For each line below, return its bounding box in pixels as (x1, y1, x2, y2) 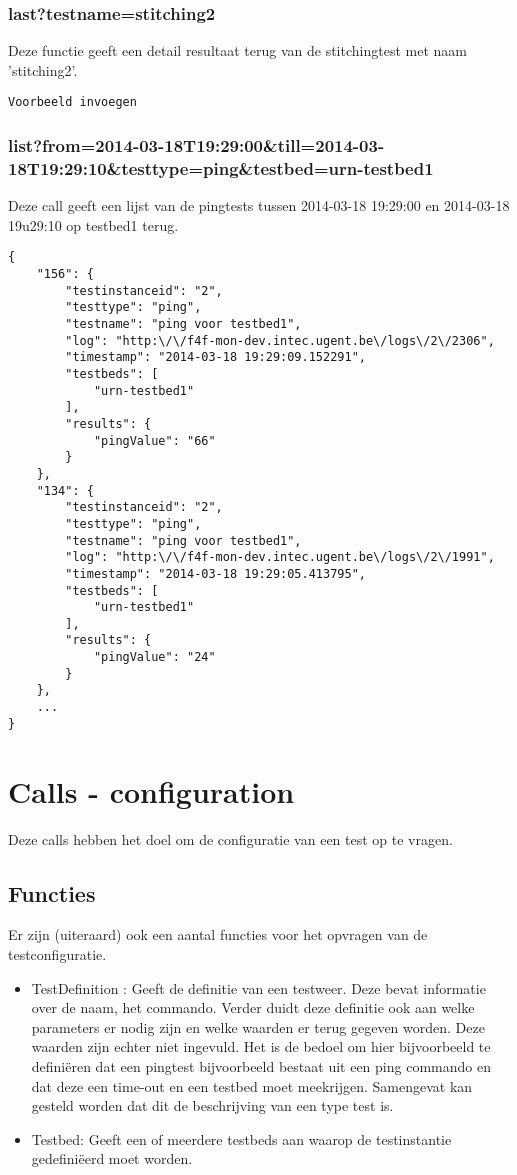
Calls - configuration (8, 770, 295, 811)
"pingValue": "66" (93, 433, 216, 448)
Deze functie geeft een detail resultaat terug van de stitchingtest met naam (8, 40, 467, 61)
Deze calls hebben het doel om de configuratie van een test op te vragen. (8, 828, 453, 849)
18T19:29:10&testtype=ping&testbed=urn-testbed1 (8, 155, 434, 180)
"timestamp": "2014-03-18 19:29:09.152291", (65, 350, 366, 365)
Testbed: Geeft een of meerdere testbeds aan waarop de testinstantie (31, 1128, 452, 1149)
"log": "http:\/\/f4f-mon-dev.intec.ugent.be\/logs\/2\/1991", (65, 550, 495, 565)
